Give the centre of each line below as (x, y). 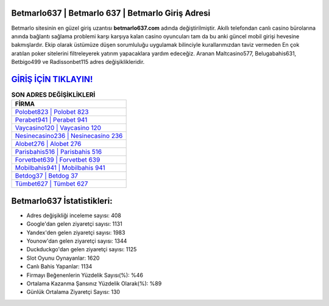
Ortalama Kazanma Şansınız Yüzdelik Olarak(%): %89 (94, 283)
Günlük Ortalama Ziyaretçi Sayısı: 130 (73, 292)
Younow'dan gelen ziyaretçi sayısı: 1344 (77, 241)
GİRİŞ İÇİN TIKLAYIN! (52, 79)
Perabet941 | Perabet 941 (51, 120)
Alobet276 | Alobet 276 (48, 144)
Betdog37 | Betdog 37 (47, 176)
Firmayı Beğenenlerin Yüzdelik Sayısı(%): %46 (85, 275)
